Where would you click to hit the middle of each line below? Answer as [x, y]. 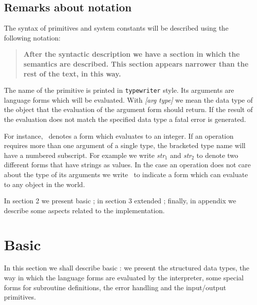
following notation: [32, 37]
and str [181, 155]
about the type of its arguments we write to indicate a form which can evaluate [126, 174]
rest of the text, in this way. [72, 73]
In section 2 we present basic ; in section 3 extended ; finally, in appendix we [120, 201]
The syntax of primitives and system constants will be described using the [116, 28]
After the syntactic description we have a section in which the [131, 54]
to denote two [217, 155]
